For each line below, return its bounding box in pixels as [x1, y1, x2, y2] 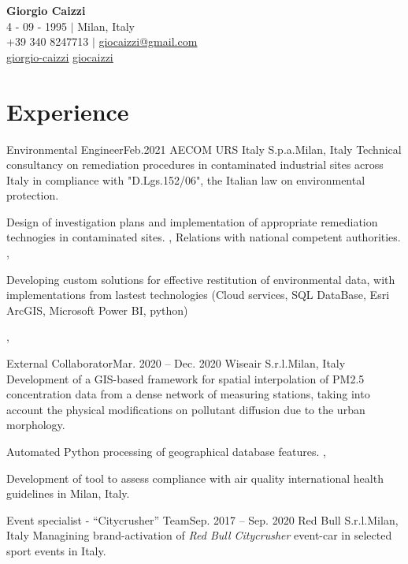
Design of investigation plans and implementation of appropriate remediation [6, 213, 378, 230]
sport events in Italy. [6, 542, 106, 558]
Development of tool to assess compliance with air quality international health [6, 469, 384, 486]
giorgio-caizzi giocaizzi [6, 48, 113, 65]
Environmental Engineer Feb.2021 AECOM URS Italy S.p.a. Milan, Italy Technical [6, 140, 402, 157]
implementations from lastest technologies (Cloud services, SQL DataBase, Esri [6, 286, 390, 303]
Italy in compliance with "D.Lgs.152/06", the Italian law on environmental [6, 171, 365, 188]
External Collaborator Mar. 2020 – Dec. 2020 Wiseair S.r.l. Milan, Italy [6, 355, 346, 372]
